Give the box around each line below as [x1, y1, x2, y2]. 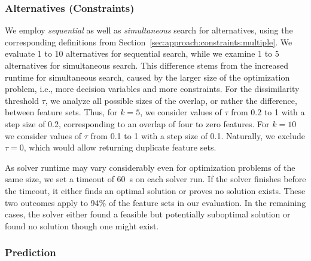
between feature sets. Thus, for [5, 106, 118, 118]
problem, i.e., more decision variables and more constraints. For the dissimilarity [5, 82, 300, 95]
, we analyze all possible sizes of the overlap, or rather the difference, [45, 94, 297, 106]
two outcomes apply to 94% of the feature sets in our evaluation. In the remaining [5, 196, 306, 208]
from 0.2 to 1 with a [231, 106, 305, 118]
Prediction [5, 245, 56, 260]
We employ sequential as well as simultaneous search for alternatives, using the [5, 24, 293, 36]
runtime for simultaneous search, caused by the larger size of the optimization [5, 70, 290, 83]
